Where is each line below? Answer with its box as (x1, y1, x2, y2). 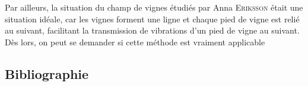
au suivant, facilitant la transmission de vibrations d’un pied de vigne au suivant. (5, 24, 300, 37)
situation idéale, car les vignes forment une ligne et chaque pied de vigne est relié (5, 12, 300, 25)
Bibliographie (5, 64, 89, 82)
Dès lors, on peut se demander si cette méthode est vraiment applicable (5, 35, 265, 48)
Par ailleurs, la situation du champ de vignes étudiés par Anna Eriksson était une (5, 1, 303, 13)
